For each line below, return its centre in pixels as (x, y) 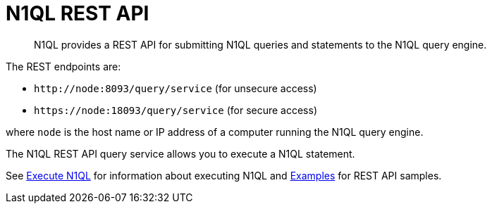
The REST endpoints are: (63, 66)
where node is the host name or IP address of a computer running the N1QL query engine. (215, 132)
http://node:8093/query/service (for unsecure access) (176, 88)
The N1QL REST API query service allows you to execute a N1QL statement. (180, 153)
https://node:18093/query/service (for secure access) (176, 110)
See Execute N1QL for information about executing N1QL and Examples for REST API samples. (224, 175)
